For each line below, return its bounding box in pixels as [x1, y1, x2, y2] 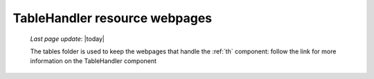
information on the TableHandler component [30, 57, 157, 65]
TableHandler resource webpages [12, 10, 213, 26]
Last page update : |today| [30, 35, 105, 43]
